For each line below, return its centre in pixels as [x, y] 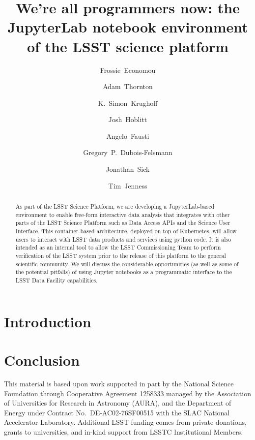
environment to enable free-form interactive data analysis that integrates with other [123, 214]
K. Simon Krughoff [128, 103]
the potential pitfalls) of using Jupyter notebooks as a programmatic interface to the [124, 272]
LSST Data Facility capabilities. [57, 280]
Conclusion [42, 360]
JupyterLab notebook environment [128, 27]
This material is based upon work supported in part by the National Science [119, 383]
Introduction [48, 321]
